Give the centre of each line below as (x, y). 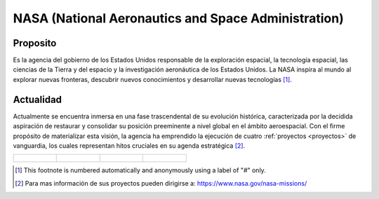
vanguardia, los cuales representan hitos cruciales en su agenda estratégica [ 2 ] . (129, 145)
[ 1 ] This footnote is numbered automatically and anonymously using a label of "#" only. (140, 170)
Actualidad (38, 99)
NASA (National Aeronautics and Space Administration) (178, 18)
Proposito (35, 43)
